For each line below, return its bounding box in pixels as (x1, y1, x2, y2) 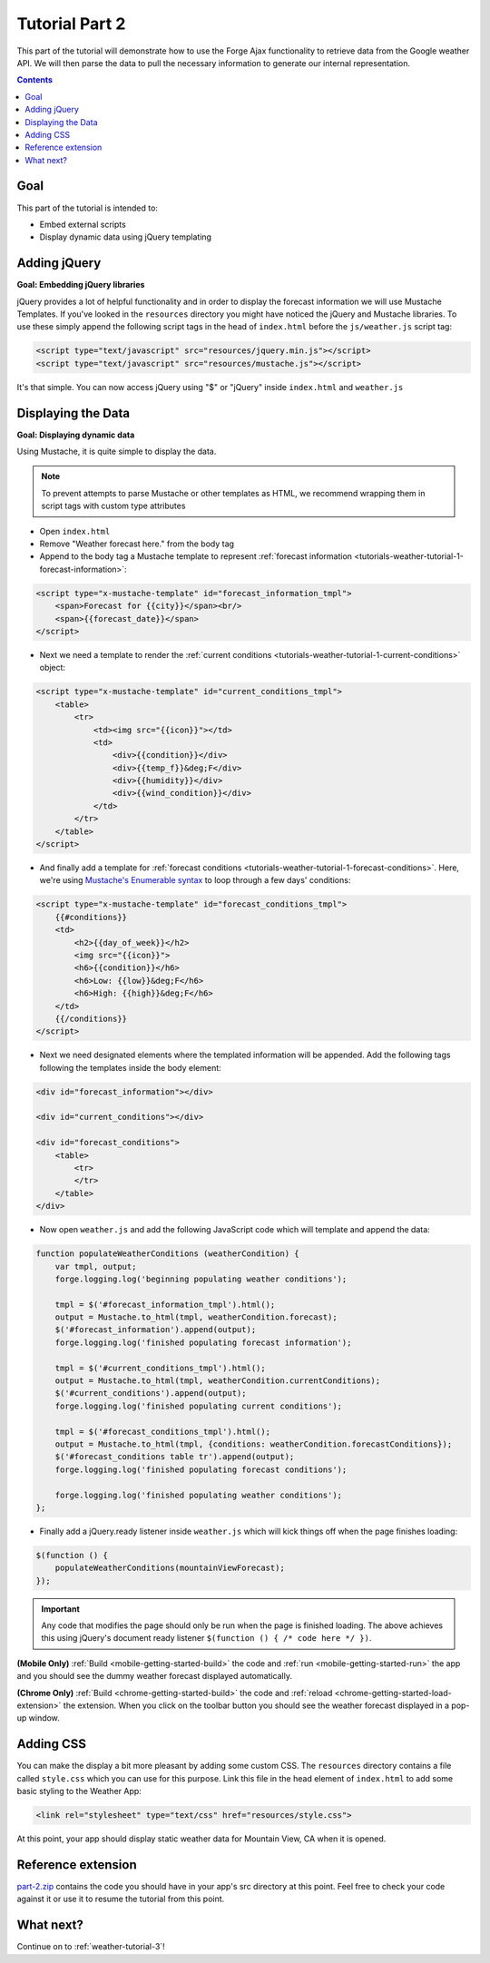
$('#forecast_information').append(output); (54, 1325, 257, 1335)
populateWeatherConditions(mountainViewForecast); (54, 1563, 285, 1574)
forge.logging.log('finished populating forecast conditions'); (54, 1464, 348, 1475)
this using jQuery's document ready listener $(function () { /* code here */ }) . (41, 1633, 372, 1644)
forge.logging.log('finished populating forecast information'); (54, 1337, 352, 1348)
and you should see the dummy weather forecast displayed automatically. (16, 1671, 292, 1682)
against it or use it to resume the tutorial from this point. (16, 1893, 225, 1905)
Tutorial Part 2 (16, 14, 126, 34)
